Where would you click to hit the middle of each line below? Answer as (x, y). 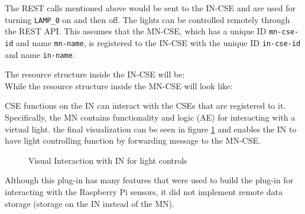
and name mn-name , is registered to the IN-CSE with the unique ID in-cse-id (158, 42)
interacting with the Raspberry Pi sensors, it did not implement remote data (144, 191)
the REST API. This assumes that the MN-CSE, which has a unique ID (136, 31)
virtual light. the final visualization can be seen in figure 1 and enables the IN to (151, 129)
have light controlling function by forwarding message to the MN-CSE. (133, 140)
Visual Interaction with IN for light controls (108, 160)
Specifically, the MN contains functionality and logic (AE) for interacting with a (150, 117)
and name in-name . (40, 54)
